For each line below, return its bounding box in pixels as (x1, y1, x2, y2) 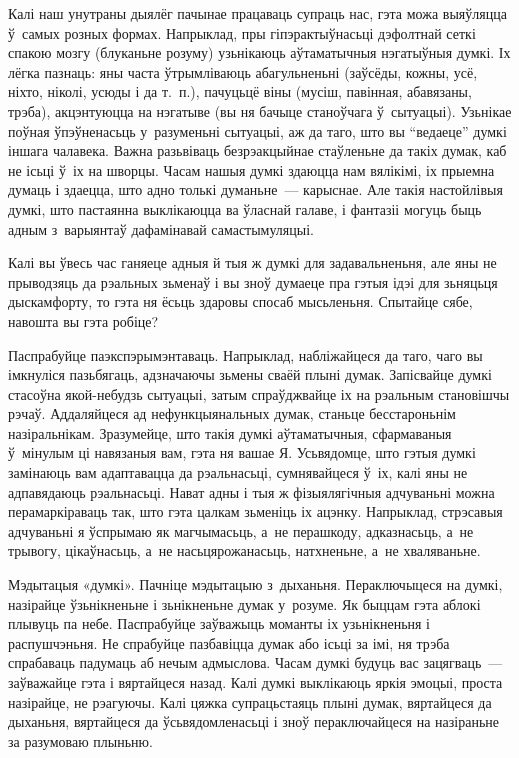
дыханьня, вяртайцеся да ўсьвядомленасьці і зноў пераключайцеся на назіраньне (8, 711, 499, 732)
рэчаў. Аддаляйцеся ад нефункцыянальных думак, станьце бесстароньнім (8, 403, 456, 424)
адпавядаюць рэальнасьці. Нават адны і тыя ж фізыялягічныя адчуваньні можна (8, 481, 495, 502)
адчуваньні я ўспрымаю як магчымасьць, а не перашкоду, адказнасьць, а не (8, 520, 474, 541)
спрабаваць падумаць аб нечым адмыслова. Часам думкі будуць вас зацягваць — (8, 652, 503, 673)
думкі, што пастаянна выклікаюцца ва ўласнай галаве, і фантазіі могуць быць (8, 198, 482, 219)
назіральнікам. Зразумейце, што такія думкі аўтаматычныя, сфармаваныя (8, 422, 452, 443)
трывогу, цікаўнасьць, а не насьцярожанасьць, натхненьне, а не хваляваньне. (8, 540, 481, 561)
